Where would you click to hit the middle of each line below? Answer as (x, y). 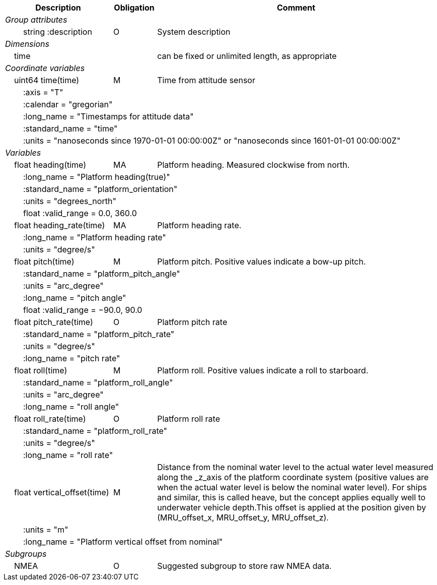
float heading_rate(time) (60, 225)
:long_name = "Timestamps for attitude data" (108, 116)
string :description (58, 32)
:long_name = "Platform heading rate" (95, 237)
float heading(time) (50, 165)
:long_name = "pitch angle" (75, 298)
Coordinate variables (45, 68)
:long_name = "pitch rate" (72, 358)
